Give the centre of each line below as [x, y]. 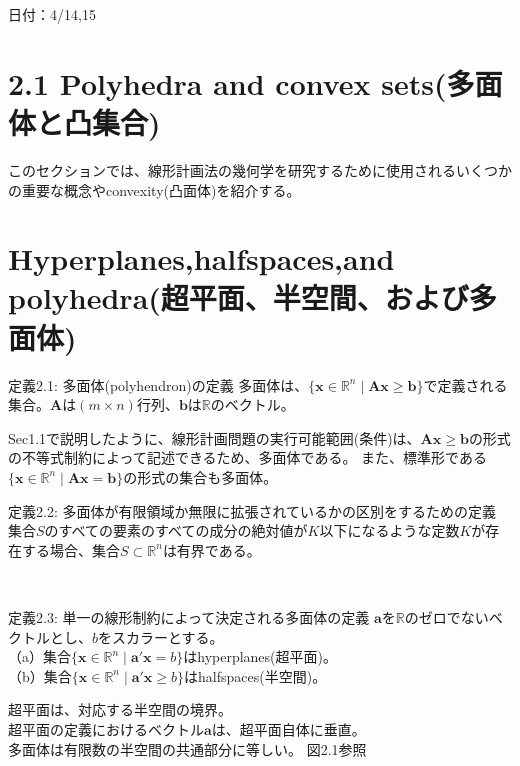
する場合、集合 [70, 549]
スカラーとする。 [168, 636]
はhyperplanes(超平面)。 [260, 656]
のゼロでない [446, 616]
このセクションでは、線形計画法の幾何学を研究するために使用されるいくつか [260, 169]
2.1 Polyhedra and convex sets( [227, 82]
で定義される [465, 384]
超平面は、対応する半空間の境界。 [120, 709]
